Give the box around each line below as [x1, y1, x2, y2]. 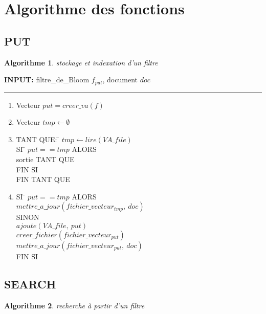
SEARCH [4, 276, 56, 291]
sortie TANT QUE [16, 154, 75, 164]
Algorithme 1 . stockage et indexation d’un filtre [4, 57, 158, 68]
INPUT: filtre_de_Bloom [4, 74, 90, 85]
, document [102, 74, 138, 85]
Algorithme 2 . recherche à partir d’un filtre [4, 300, 145, 310]
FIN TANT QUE [16, 174, 70, 185]
